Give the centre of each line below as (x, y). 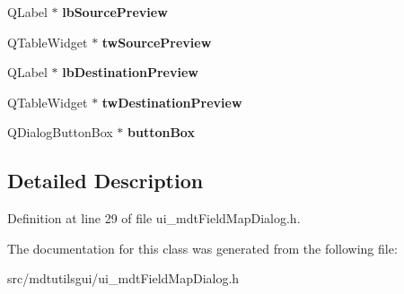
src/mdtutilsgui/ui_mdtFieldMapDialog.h (123, 278)
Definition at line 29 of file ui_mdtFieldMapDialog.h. (154, 218)
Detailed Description (105, 181)
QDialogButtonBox (60, 132)
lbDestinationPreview (130, 72)
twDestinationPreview (172, 102)
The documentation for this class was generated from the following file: (202, 248)
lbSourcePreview (115, 12)
